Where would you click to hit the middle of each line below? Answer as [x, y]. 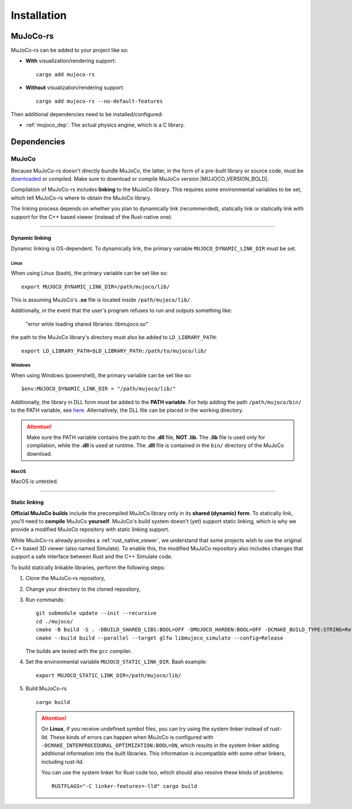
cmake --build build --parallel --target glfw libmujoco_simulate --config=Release [160, 638]
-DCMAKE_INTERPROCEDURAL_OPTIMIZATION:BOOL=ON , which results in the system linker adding [160, 746]
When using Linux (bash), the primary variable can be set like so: [89, 273]
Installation [39, 15]
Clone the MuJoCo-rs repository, [65, 578]
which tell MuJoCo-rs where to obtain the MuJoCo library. [81, 198]
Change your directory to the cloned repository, [83, 589]
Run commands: [45, 600]
